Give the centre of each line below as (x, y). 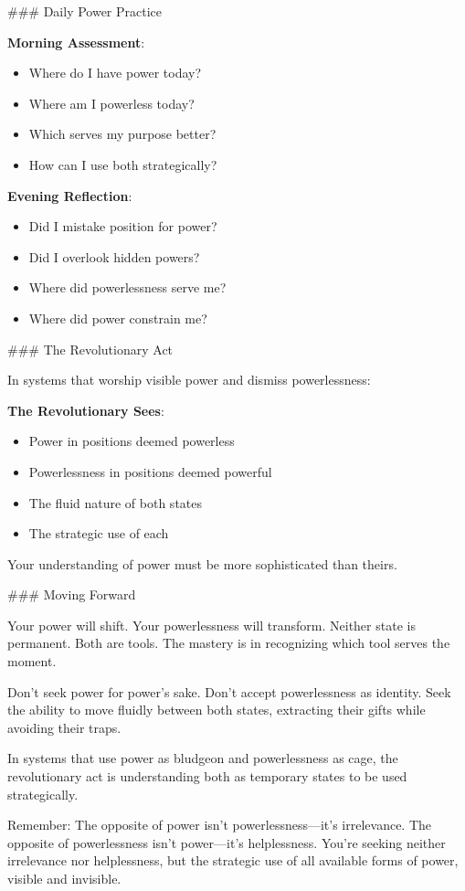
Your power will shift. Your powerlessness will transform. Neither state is (211, 625)
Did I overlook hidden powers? (114, 256)
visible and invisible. (64, 878)
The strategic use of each (99, 533)
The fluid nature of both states (116, 502)
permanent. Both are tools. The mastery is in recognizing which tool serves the (229, 643)
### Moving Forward (72, 594)
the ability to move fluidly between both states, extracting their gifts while (217, 710)
